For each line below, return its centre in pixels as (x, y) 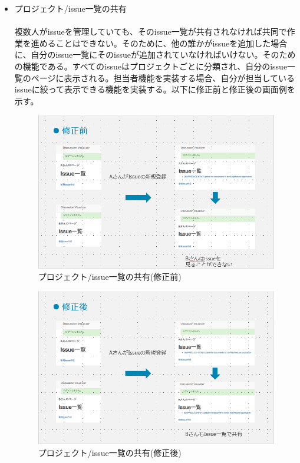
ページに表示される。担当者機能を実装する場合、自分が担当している (163, 77)
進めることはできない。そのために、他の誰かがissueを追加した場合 (159, 43)
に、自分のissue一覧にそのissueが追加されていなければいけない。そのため (155, 54)
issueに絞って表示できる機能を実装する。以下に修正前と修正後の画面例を (155, 89)
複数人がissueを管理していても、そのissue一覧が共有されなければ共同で (151, 32)
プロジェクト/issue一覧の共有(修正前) (110, 277)
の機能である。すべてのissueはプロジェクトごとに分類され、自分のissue (151, 66)
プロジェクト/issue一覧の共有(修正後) (110, 452)
